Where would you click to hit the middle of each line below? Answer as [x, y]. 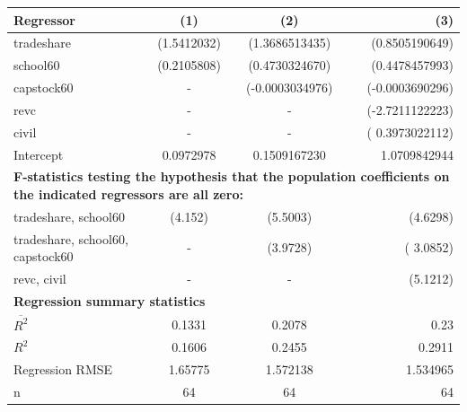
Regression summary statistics [110, 300]
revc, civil [40, 279]
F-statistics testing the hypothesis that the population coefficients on [232, 176]
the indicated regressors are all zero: [128, 194]
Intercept [39, 154]
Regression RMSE [63, 369]
